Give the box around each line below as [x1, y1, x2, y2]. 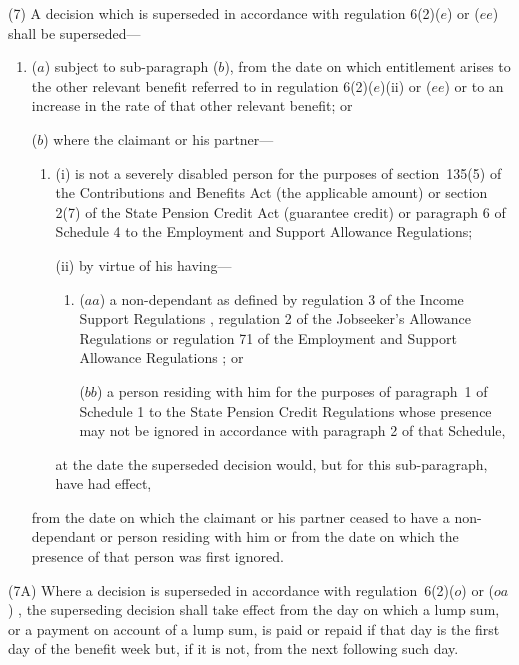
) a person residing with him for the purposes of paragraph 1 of [96, 380, 488, 401]
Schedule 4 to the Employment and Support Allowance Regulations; [55, 221, 473, 242]
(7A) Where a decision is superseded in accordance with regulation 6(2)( [8, 579, 455, 600]
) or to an [444, 75, 504, 96]
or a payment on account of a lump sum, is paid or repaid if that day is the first [8, 618, 500, 639]
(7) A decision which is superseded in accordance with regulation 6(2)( [8, 3, 441, 23]
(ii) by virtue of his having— [55, 254, 232, 275]
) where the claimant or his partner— [43, 128, 274, 149]
